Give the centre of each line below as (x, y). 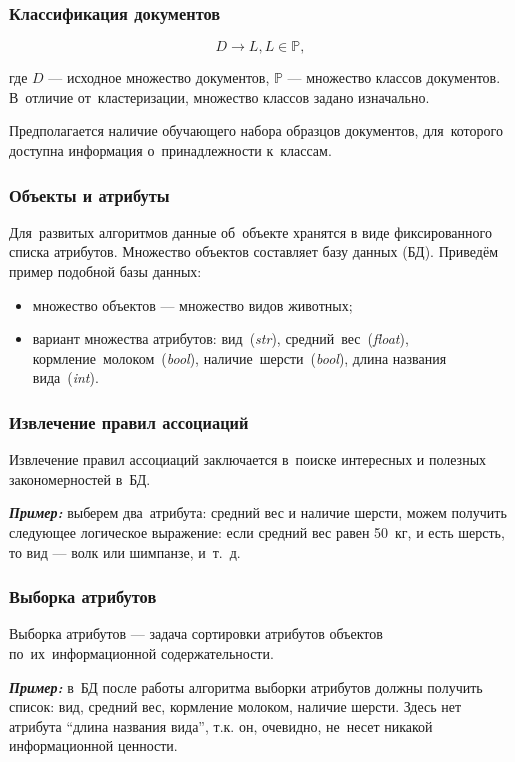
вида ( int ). (65, 377)
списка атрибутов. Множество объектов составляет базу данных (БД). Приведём (254, 251)
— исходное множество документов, (159, 77)
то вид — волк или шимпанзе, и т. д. (125, 551)
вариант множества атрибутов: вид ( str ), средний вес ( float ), (220, 338)
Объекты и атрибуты (89, 194)
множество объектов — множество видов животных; (192, 304)
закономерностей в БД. (80, 478)
